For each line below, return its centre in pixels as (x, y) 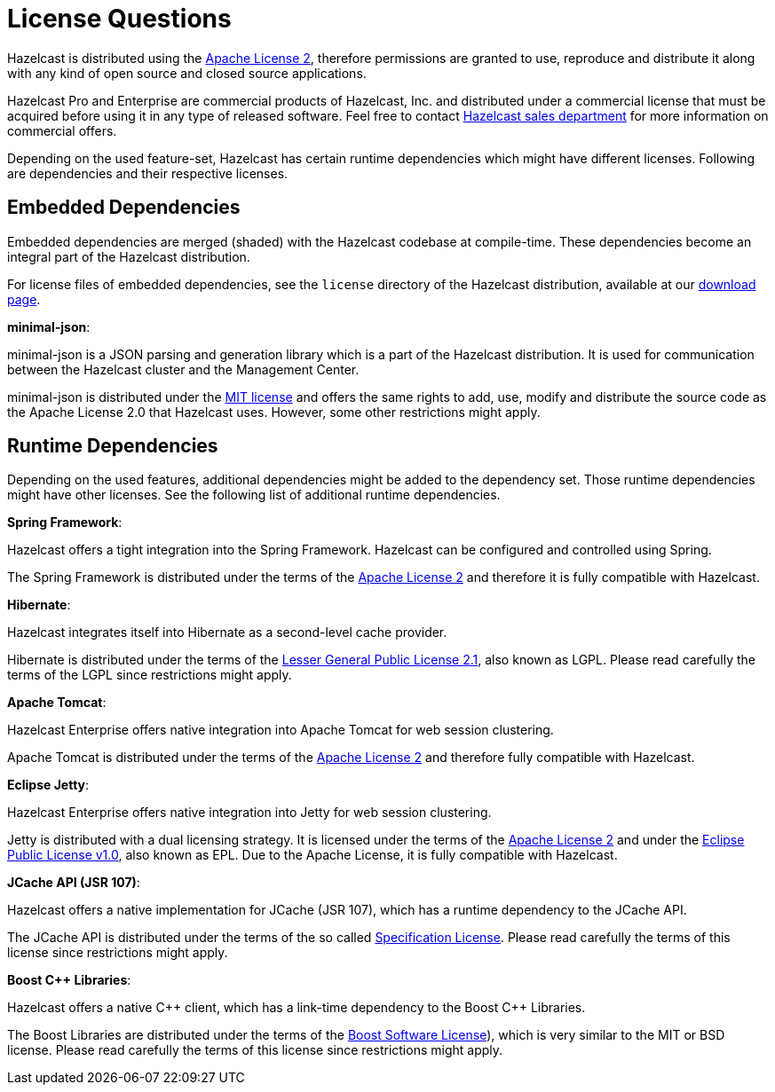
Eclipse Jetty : (48, 785)
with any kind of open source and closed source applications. (187, 73)
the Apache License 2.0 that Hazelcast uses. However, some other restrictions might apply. (274, 412)
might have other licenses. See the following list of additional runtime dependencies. (254, 495)
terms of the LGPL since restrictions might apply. (150, 675)
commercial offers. (62, 130)
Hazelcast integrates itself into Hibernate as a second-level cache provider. (227, 632)
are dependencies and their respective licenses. (148, 173)
